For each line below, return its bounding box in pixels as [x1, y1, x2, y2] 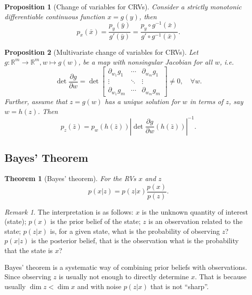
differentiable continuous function [4, 11, 105, 21]
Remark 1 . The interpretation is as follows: [4, 206, 133, 217]
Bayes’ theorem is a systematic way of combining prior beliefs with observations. [4, 261, 247, 272]
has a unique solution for [104, 96, 180, 107]
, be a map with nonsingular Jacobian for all [78, 56, 213, 67]
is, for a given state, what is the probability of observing [50, 225, 220, 236]
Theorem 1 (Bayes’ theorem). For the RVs [4, 173, 136, 183]
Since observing [4, 271, 51, 282]
